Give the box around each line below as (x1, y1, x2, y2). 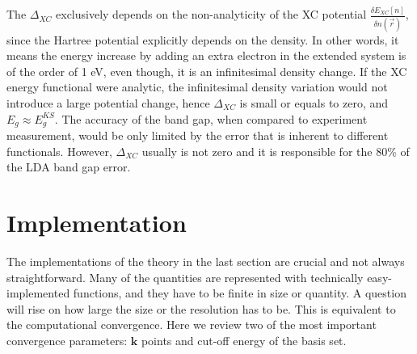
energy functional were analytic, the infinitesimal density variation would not (6, 78, 388, 95)
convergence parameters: (6, 331, 128, 348)
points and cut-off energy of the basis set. (141, 331, 347, 348)
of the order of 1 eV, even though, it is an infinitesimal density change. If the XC (6, 62, 407, 79)
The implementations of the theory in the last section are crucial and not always (6, 252, 405, 269)
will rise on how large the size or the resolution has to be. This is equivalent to (6, 300, 396, 317)
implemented (6, 284, 70, 301)
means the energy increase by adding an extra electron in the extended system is (6, 47, 406, 64)
